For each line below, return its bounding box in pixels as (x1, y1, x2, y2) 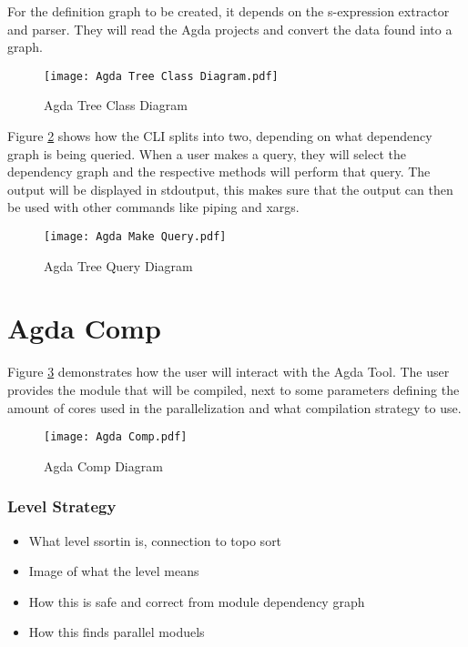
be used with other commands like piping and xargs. (7, 197, 300, 217)
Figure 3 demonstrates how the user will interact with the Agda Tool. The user (7, 362, 450, 381)
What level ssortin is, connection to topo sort (28, 531, 282, 550)
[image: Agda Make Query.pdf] (44, 230, 227, 243)
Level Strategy (7, 495, 117, 518)
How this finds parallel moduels (28, 622, 205, 642)
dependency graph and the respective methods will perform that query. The (7, 162, 431, 181)
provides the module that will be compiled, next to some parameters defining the (7, 379, 460, 399)
